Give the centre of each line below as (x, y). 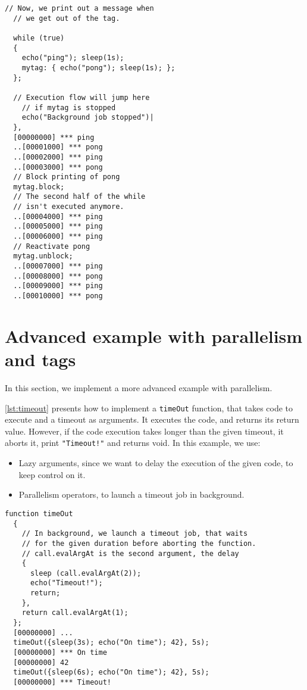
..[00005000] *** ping (58, 227)
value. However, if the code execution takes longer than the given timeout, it (144, 431)
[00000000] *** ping (54, 137)
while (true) (39, 38)
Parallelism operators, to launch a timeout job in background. (131, 494)
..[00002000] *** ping (58, 157)
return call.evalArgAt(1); (75, 613)
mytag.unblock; (43, 256)
